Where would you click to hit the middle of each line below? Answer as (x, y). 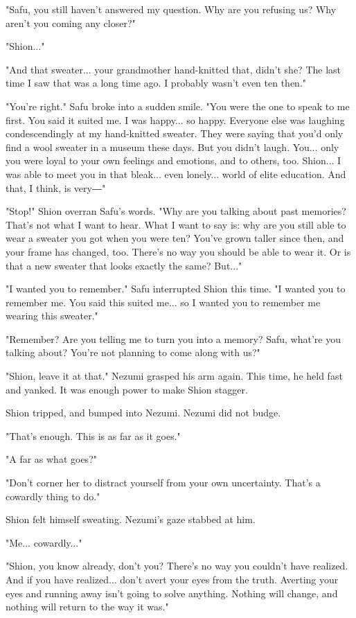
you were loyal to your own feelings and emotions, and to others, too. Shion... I (173, 160)
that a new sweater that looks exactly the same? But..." (124, 265)
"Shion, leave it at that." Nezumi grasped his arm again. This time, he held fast (174, 376)
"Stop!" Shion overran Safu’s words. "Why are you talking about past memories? (176, 211)
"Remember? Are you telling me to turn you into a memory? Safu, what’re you (173, 338)
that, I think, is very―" (56, 187)
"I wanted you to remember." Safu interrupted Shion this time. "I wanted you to (176, 289)
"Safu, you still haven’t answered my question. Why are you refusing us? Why (171, 9)
